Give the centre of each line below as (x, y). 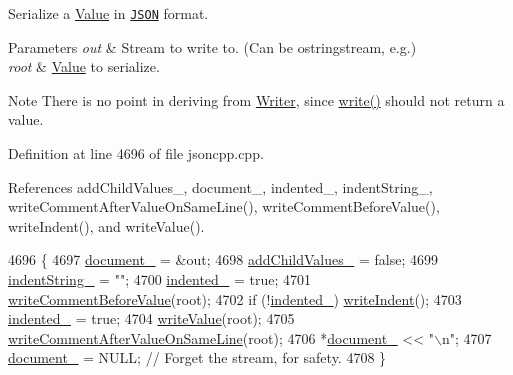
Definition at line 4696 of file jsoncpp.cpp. (136, 153)
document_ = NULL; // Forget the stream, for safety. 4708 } (197, 357)
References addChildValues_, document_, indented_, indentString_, (220, 186)
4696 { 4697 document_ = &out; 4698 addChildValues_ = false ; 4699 (223, 259)
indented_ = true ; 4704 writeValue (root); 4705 (151, 318)
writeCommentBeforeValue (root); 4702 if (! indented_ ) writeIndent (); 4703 (235, 298)
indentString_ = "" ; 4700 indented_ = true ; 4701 (160, 279)
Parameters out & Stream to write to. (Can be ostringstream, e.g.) (212, 46)
